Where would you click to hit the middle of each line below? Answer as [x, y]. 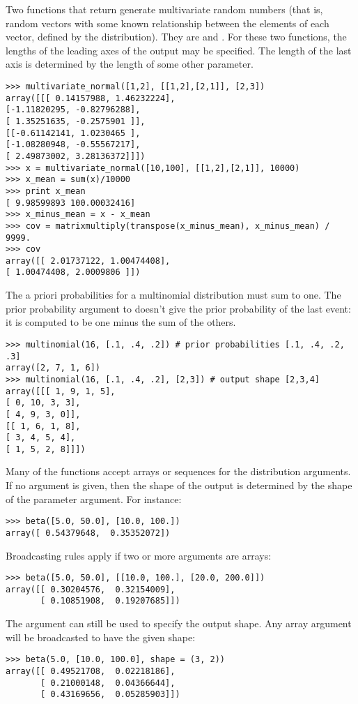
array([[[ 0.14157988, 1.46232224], [91, 98]
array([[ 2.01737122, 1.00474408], [88, 261]
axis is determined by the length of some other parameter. [130, 64]
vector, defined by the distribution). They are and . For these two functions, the [176, 37]
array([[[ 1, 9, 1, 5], [61, 391]
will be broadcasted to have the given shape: [101, 637]
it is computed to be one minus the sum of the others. [121, 322]
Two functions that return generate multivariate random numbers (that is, [164, 9]
